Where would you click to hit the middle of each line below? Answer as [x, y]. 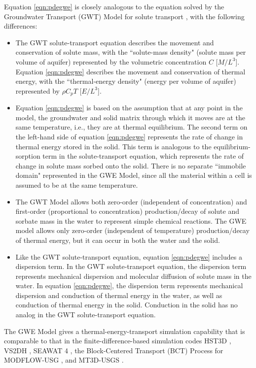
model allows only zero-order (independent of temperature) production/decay [132, 230]
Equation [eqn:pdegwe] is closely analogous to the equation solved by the [114, 6]
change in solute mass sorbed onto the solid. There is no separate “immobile [131, 165]
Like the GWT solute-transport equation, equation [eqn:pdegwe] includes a [129, 256]
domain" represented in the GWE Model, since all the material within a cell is [134, 175]
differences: [21, 26]
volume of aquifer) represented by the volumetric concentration [111, 61]
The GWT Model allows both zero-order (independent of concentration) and [131, 201]
